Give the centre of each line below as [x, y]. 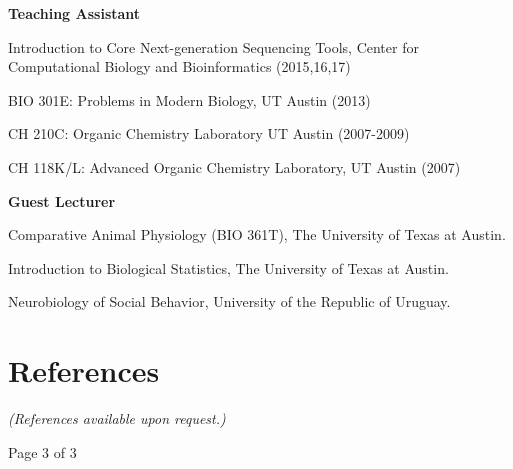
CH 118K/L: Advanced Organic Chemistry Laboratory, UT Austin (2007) [234, 166]
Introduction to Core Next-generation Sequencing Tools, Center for [213, 46]
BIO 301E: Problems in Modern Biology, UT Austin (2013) [189, 99]
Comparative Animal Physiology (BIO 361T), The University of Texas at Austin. [257, 234]
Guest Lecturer [62, 200]
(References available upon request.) [117, 418]
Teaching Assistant [74, 13]
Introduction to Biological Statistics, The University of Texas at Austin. [228, 267]
